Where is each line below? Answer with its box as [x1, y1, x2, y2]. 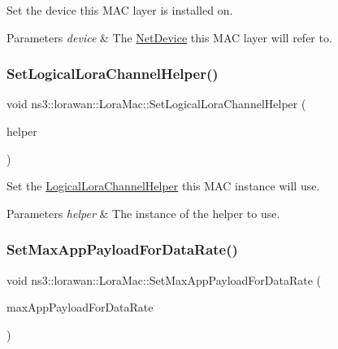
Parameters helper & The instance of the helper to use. [6, 204, 280, 221]
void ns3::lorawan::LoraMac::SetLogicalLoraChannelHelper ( [6, 95, 306, 112]
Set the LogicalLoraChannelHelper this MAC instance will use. [6, 177, 320, 194]
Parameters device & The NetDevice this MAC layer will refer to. [6, 28, 332, 46]
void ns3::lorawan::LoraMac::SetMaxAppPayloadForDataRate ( [6, 271, 322, 288]
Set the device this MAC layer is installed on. [6, 2, 233, 18]
